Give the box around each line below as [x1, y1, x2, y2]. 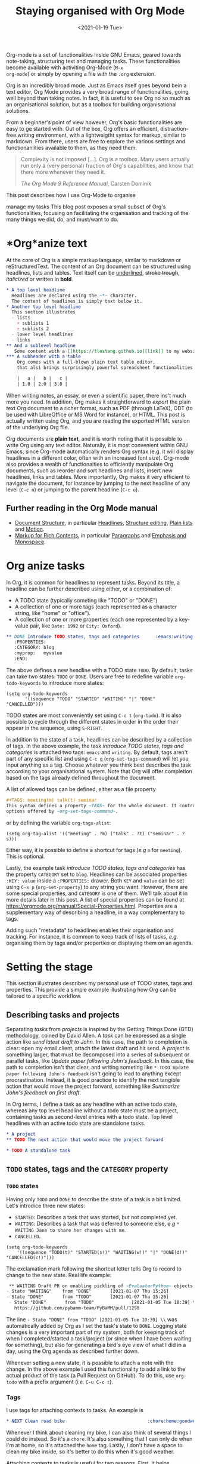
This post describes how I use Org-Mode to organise [6, 191, 136, 198]
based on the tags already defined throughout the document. [6, 774, 156, 781]
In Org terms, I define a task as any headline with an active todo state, [6, 1100, 177, 1108]
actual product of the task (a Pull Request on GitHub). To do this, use [6, 1371, 174, 1379]
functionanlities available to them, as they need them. [6, 144, 137, 151]
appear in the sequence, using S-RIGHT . [6, 724, 102, 731]
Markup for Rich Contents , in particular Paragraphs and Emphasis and [14, 531, 186, 539]
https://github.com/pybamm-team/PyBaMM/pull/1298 [14, 1305, 140, 1311]
